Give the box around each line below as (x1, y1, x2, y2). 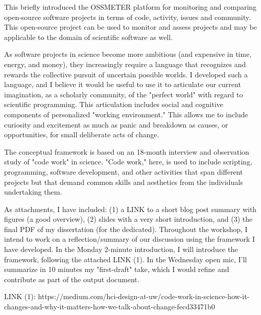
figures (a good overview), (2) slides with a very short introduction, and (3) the (4, 214, 253, 224)
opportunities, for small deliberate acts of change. (4, 129, 159, 140)
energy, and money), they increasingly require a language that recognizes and (4, 58, 246, 69)
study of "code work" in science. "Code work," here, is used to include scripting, (4, 156, 252, 167)
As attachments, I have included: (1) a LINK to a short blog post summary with (4, 203, 257, 214)
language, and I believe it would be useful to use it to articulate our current (4, 79, 241, 90)
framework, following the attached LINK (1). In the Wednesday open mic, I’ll (4, 254, 247, 264)
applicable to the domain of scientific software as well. (4, 31, 173, 42)
